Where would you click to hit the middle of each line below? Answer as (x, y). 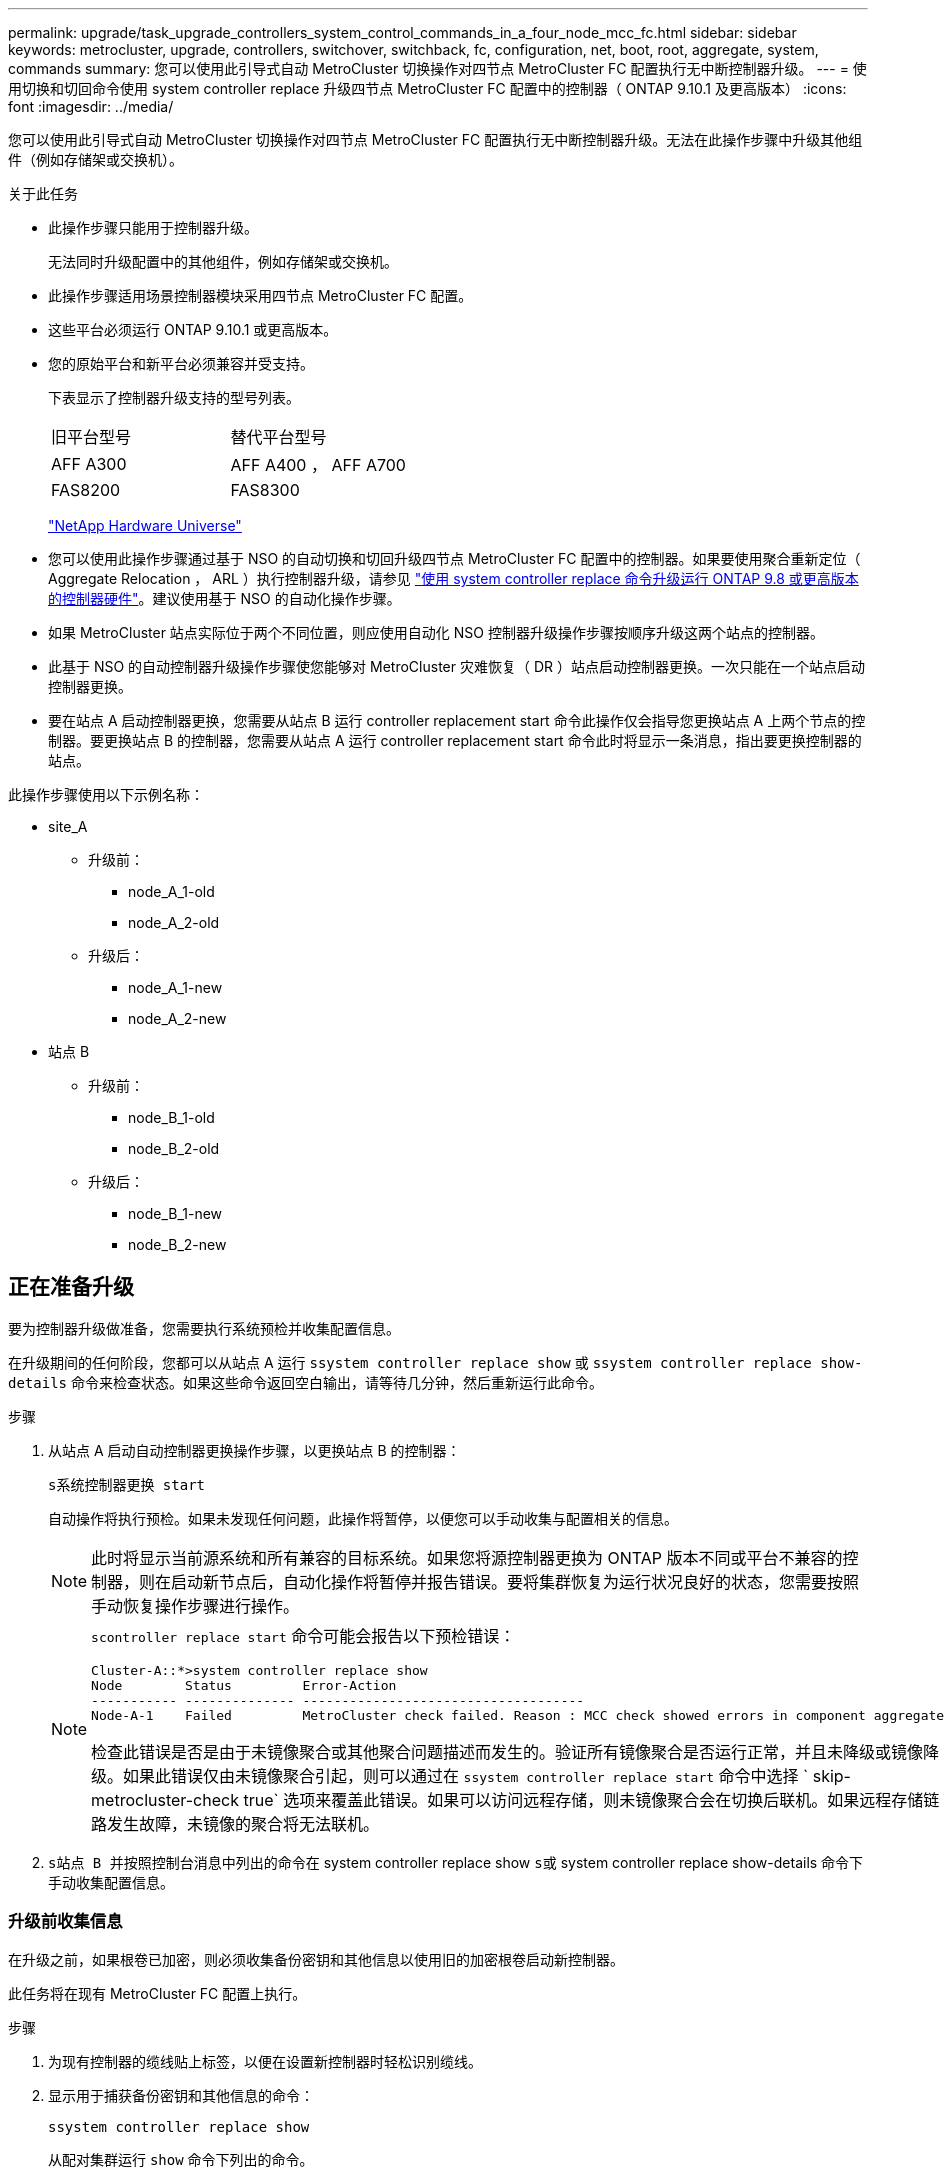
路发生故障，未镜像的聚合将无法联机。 (235, 1823)
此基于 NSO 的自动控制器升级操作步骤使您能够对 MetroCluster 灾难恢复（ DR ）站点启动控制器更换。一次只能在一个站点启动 (456, 666)
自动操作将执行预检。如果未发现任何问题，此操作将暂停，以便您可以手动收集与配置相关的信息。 (363, 1518)
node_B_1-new (175, 1213)
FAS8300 (265, 490)
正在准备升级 (71, 1287)
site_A (68, 826)
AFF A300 (89, 464)
